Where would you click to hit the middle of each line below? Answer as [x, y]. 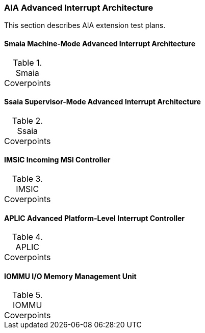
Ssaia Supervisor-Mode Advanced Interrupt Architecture [102, 102]
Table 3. [27, 179]
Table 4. [27, 237]
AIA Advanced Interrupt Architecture [79, 8]
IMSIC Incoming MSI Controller [57, 160]
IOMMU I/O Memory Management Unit [70, 276]
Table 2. [27, 120]
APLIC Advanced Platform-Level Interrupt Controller [95, 218]
